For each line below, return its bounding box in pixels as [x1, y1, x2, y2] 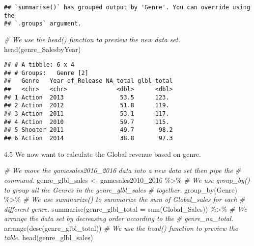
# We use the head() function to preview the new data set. [4, 34, 180, 44]
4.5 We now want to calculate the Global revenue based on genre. [4, 148, 201, 159]
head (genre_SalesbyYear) [4, 44, 81, 54]
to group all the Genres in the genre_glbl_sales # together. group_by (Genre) [4, 184, 237, 195]
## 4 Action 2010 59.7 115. [4, 118, 169, 125]
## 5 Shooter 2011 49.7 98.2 [4, 126, 173, 134]
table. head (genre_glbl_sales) [4, 232, 93, 243]
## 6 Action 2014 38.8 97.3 [4, 135, 173, 142]
